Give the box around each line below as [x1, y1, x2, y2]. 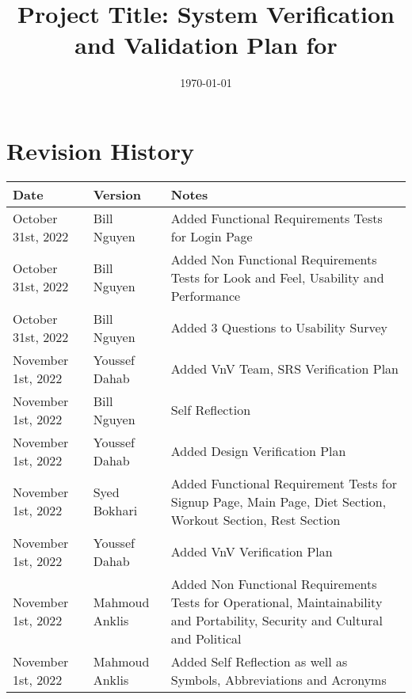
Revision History [6, 134, 194, 166]
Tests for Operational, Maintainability [170, 592, 383, 611]
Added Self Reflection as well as [170, 652, 348, 671]
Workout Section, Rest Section [170, 510, 341, 529]
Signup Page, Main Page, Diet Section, [170, 492, 387, 511]
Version [93, 184, 141, 203]
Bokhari [93, 501, 138, 520]
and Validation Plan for [74, 28, 338, 61]
